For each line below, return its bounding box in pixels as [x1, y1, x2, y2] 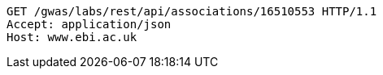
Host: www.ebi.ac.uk [7, 31, 137, 44]
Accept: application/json [7, 18, 172, 31]
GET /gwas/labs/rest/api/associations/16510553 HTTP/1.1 [7, 5, 377, 18]
